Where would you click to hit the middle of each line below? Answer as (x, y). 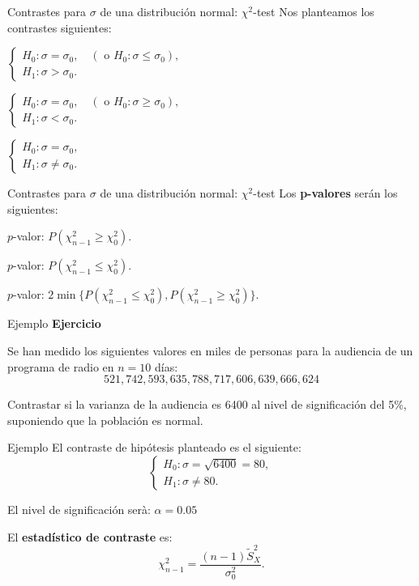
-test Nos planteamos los (314, 11)
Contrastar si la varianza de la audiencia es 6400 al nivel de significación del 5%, (207, 404)
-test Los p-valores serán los (325, 193)
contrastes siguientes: (60, 27)
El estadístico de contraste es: (90, 536)
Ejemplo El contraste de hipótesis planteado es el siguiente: (154, 447)
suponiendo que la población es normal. (105, 420)
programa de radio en (61, 366)
